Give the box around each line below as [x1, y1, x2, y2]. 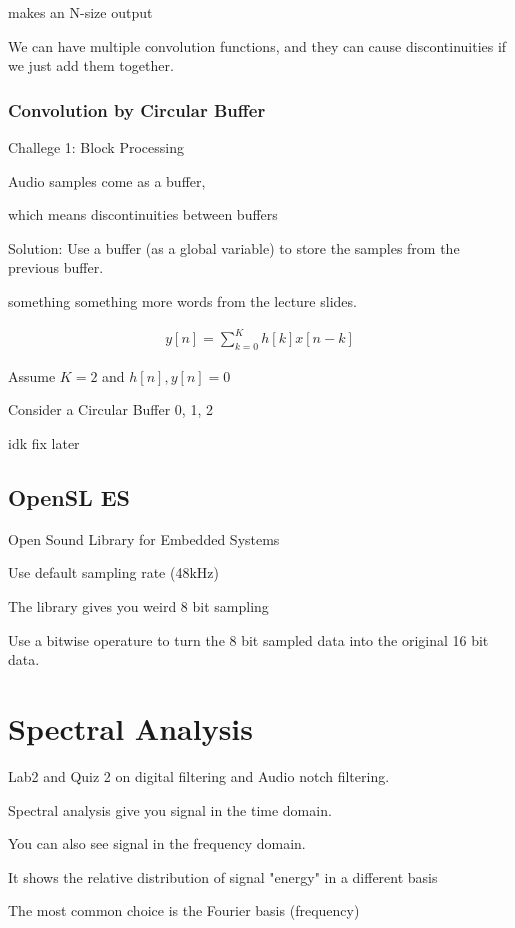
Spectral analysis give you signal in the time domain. [8, 799, 332, 820]
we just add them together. [8, 55, 174, 76]
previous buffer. [8, 257, 104, 278]
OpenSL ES [8, 482, 131, 513]
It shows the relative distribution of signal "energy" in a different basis [8, 866, 438, 887]
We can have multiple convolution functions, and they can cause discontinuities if [8, 35, 507, 56]
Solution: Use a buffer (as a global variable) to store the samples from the [8, 237, 460, 258]
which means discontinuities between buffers [8, 204, 278, 225]
